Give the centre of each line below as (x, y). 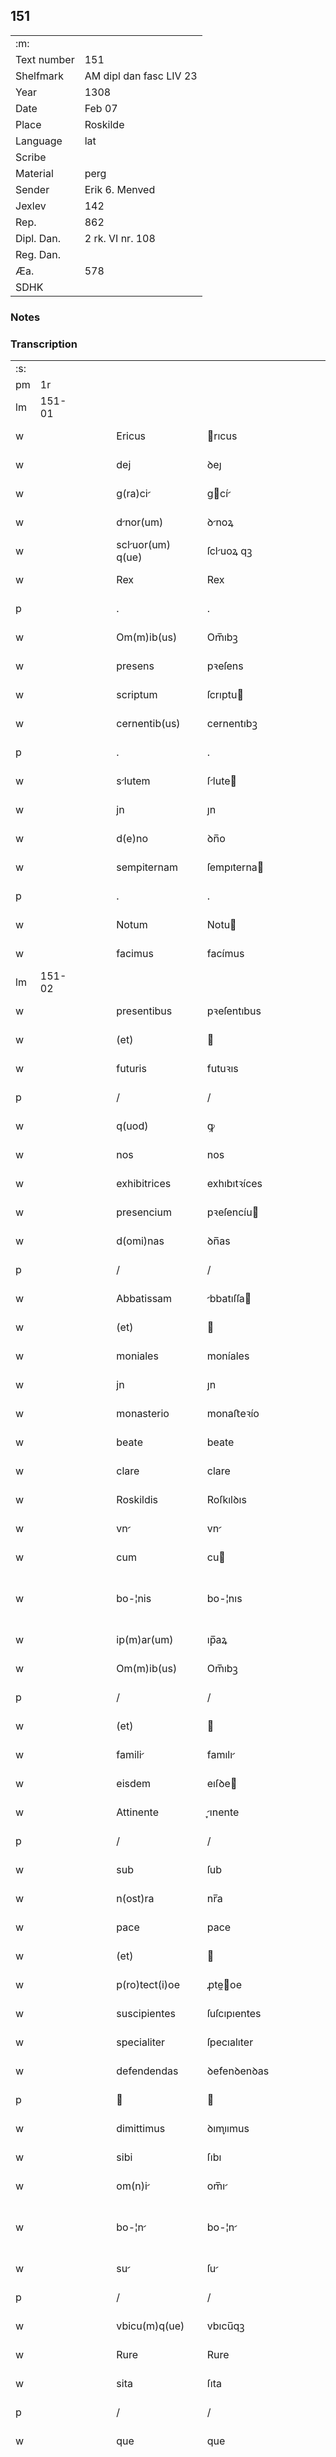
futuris (131, 1069)
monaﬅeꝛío (233, 1414)
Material (34, 173)
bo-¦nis (134, 1599)
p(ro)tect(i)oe (148, 1985)
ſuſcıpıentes (234, 2014)
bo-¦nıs (224, 1599)
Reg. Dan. (38, 254)
